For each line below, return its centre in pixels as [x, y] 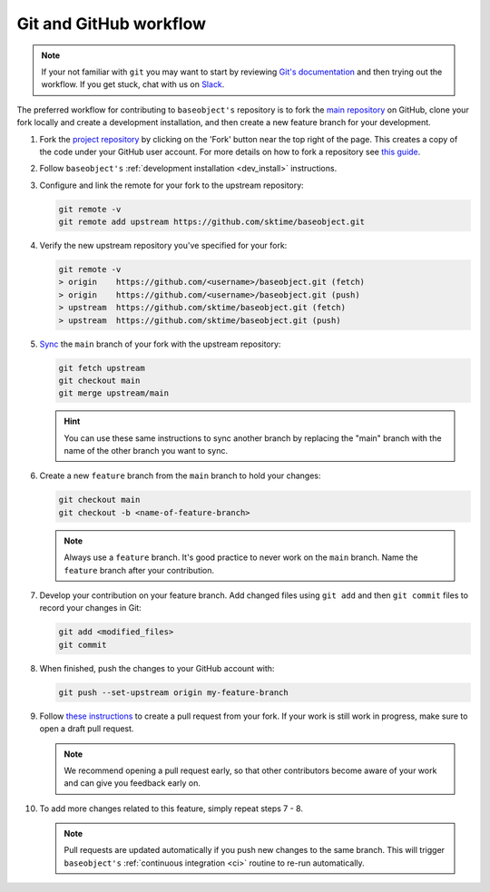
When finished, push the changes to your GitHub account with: [157, 668]
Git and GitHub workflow [112, 24]
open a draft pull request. [87, 729]
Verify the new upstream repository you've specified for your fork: [163, 246]
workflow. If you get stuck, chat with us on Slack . [133, 84]
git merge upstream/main [114, 393]
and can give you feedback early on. [132, 783]
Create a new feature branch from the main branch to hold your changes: [180, 475]
